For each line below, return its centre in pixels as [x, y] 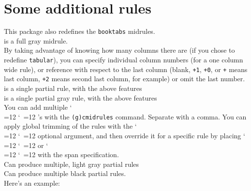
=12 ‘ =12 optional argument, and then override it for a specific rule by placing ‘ [125, 135]
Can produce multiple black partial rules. [65, 173]
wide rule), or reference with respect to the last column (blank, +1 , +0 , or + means [126, 69]
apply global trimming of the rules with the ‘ [70, 126]
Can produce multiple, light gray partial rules [72, 164]
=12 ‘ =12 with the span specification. [61, 154]
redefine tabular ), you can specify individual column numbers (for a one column [124, 59]
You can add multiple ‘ [38, 107]
